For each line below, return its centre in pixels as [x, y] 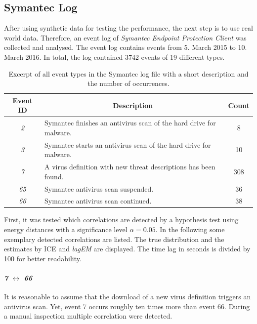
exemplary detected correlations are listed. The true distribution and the [114, 239]
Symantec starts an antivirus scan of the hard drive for [128, 144]
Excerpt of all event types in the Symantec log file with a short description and [128, 73]
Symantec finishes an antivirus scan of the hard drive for [130, 123]
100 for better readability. [43, 258]
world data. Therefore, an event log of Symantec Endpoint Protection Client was [125, 37]
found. [54, 176]
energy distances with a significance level [66, 229]
